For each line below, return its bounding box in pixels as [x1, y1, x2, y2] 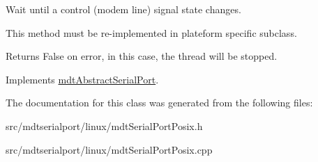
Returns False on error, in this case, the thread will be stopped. [6, 49, 278, 63]
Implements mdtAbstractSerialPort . [6, 72, 159, 86]
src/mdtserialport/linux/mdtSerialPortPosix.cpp [6, 142, 213, 156]
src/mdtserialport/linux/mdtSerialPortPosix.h [6, 118, 203, 133]
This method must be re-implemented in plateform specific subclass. [6, 25, 297, 40]
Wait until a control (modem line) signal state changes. [6, 2, 241, 16]
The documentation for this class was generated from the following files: [6, 95, 313, 110]
